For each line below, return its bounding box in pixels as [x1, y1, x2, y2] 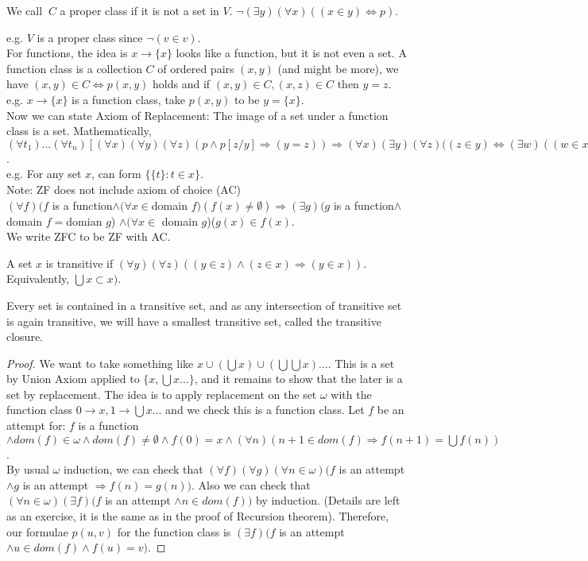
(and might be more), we [277, 60, 399, 76]
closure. [6, 328, 44, 345]
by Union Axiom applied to [6, 370, 140, 387]
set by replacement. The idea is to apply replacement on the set [6, 385, 317, 402]
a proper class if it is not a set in [60, 2, 219, 18]
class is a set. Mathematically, [6, 122, 152, 139]
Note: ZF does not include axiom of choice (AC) [6, 180, 242, 197]
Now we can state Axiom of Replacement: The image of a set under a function [6, 106, 389, 123]
